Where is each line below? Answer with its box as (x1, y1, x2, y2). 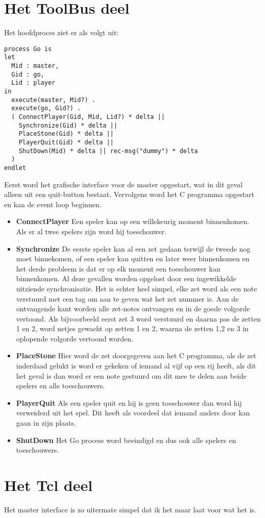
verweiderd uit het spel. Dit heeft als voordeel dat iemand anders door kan (16, 407, 250, 418)
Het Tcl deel (4, 475, 93, 495)
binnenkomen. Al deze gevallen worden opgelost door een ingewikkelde (16, 273, 236, 284)
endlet (4, 164, 26, 171)
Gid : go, (11, 70, 44, 78)
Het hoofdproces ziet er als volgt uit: (4, 27, 119, 38)
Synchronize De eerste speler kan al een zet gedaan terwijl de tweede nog (16, 243, 251, 254)
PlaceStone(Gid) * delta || (18, 130, 114, 138)
